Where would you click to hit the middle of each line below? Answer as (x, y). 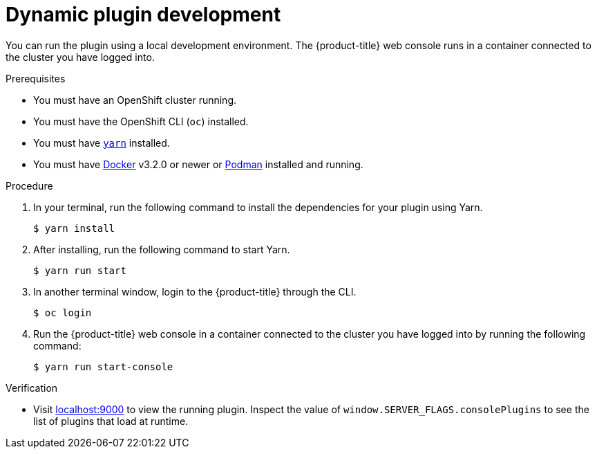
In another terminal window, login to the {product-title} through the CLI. (195, 291)
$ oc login (63, 312)
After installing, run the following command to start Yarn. (162, 249)
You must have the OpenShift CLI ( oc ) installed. (141, 121)
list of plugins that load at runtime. (111, 421)
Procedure (29, 185)
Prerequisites (36, 78)
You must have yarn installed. (102, 143)
